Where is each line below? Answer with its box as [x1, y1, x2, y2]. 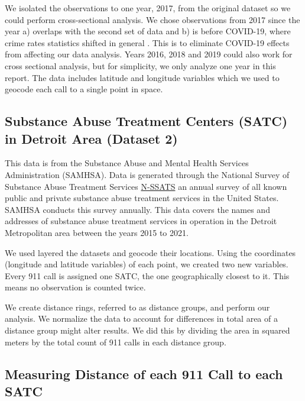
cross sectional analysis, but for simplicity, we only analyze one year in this [5, 59, 276, 72]
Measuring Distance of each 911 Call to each [5, 364, 283, 383]
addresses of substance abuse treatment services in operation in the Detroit [5, 215, 277, 227]
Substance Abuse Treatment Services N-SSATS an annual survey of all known [5, 180, 287, 192]
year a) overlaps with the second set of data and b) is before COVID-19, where [5, 25, 291, 37]
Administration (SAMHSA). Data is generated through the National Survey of [5, 168, 290, 180]
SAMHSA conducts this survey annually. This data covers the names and [5, 203, 270, 215]
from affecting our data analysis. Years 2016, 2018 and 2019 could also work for [5, 48, 293, 60]
